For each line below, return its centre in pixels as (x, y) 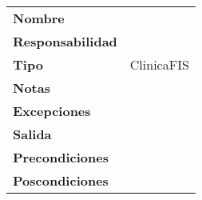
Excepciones (52, 111)
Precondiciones (61, 157)
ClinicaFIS (159, 64)
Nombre (39, 18)
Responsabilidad (65, 41)
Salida (32, 134)
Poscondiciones (61, 180)
